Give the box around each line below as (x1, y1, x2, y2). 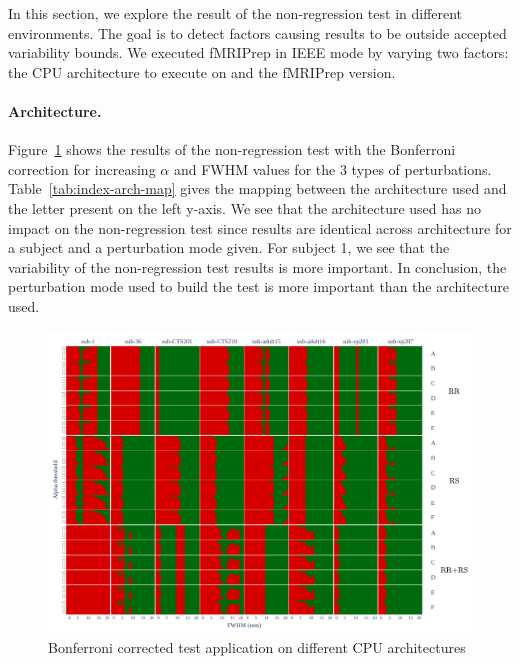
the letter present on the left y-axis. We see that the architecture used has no (8, 197, 481, 218)
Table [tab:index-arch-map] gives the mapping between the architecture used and (8, 178, 507, 199)
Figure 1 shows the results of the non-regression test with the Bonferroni (8, 139, 456, 160)
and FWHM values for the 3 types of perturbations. (173, 158, 492, 179)
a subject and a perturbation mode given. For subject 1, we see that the (8, 237, 450, 258)
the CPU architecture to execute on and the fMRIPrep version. (8, 61, 396, 82)
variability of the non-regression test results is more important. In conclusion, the (8, 256, 507, 277)
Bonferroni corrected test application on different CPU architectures (48, 636, 466, 657)
